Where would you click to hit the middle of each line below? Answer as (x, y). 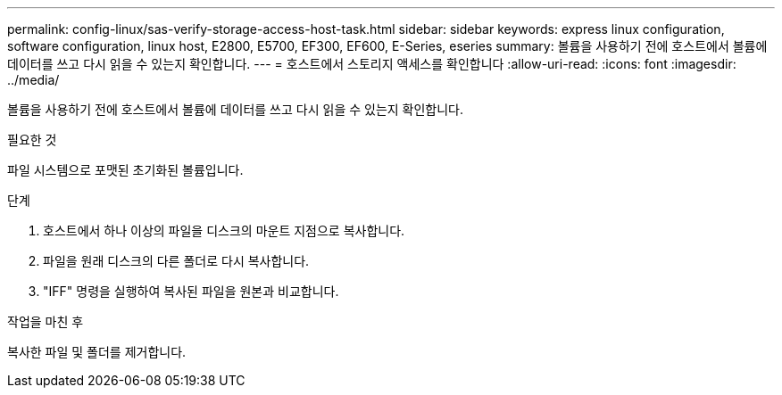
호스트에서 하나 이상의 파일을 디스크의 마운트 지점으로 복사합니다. (224, 230)
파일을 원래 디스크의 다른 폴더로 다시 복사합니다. (176, 261)
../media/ (33, 80)
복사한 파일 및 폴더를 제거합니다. (97, 352)
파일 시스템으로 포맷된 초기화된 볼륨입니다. (125, 170)
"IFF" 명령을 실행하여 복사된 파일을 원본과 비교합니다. (191, 291)
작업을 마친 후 (46, 321)
